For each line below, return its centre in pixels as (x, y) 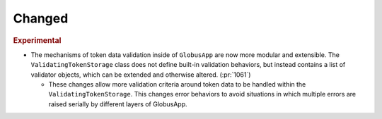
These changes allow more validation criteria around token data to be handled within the (177, 84)
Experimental (37, 40)
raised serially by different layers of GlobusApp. (118, 104)
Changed (41, 18)
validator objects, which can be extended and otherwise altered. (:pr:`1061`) (141, 75)
